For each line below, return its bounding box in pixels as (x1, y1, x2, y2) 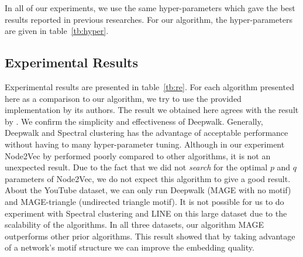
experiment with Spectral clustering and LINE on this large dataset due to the (5, 207, 287, 219)
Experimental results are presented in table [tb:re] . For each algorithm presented (5, 80, 294, 92)
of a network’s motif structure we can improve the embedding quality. (5, 241, 254, 253)
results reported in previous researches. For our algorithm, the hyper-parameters (5, 13, 292, 25)
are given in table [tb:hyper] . (5, 25, 109, 37)
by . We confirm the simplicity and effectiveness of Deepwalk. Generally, (5, 115, 263, 127)
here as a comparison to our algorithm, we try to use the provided (5, 92, 242, 104)
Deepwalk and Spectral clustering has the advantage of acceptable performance (5, 126, 288, 139)
